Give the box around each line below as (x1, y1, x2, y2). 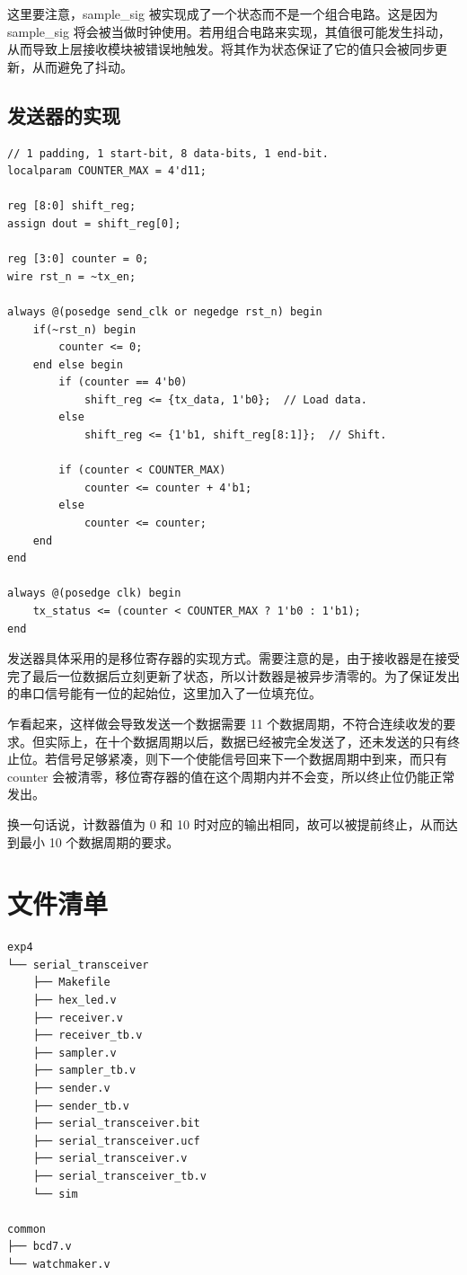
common (7, 1222, 46, 1235)
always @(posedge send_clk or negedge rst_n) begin (7, 305, 322, 318)
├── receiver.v (32, 1011, 123, 1024)
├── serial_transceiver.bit (32, 1117, 200, 1130)
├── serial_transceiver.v (32, 1152, 188, 1165)
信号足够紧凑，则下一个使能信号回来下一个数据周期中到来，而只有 (57, 749, 447, 768)
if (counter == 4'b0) (58, 376, 188, 389)
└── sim (32, 1187, 78, 1200)
